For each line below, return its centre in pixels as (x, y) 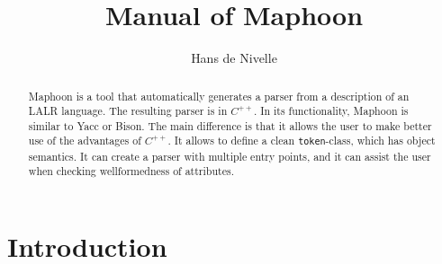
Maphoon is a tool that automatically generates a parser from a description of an (219, 96)
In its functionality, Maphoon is (334, 111)
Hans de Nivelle (234, 58)
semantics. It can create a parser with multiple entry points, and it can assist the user (230, 156)
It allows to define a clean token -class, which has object (305, 141)
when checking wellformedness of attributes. (131, 171)
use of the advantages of (85, 141)
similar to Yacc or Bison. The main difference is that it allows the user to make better (230, 125)
